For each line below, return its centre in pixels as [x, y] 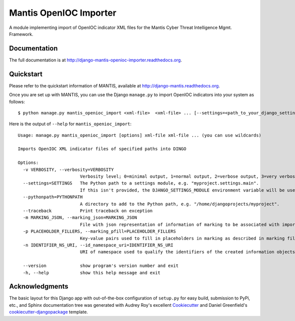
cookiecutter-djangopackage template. [48, 312]
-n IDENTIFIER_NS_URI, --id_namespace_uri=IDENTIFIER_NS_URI [98, 245]
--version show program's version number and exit [101, 266]
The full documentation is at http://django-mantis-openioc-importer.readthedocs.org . [95, 60]
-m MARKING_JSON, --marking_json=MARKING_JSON [80, 218]
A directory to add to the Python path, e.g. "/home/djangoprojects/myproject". [180, 204]
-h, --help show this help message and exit [92, 273]
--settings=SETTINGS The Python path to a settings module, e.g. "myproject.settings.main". [141, 183]
